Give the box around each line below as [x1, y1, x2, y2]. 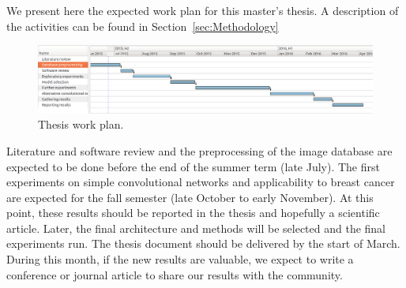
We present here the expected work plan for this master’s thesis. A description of [6, 2, 399, 18]
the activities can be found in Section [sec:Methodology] [6, 17, 279, 34]
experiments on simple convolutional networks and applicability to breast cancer [6, 174, 395, 190]
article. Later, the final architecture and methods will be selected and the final [6, 219, 386, 236]
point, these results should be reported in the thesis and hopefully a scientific [6, 204, 380, 221]
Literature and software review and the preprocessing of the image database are [6, 142, 393, 159]
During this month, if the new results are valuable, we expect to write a [6, 251, 354, 267]
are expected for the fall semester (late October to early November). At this [6, 189, 374, 205]
